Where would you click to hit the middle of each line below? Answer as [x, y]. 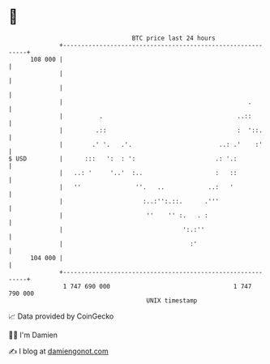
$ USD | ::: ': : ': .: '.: [123, 158]
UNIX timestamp [172, 300]
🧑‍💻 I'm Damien [33, 335]
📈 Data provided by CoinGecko [61, 316]
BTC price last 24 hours [174, 38]
